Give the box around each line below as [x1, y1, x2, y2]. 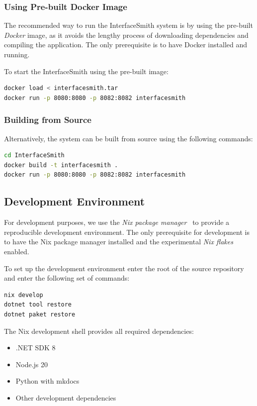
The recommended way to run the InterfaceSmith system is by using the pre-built [4, 20, 253, 30]
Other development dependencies [15, 392, 116, 403]
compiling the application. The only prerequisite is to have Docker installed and [4, 39, 248, 50]
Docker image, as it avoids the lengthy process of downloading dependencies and [4, 29, 249, 40]
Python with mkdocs [15, 376, 80, 386]
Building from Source [4, 113, 91, 126]
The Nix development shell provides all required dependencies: [4, 325, 194, 336]
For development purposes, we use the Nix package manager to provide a [4, 217, 230, 227]
